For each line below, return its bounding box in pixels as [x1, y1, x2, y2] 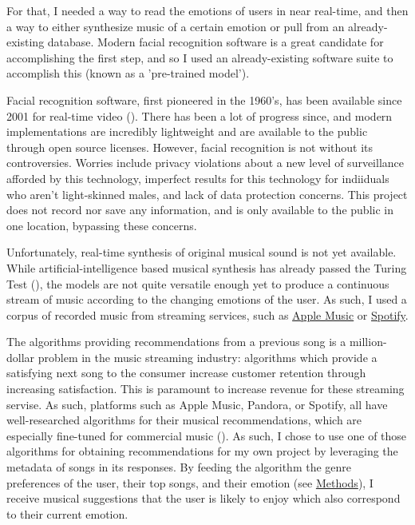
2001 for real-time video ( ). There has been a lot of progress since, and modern [6, 107, 393, 124]
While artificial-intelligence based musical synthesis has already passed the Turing [6, 259, 407, 276]
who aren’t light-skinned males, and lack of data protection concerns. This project [6, 185, 408, 202]
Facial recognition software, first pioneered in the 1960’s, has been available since [6, 91, 402, 108]
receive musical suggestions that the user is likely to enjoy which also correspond [6, 490, 401, 507]
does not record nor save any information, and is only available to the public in [6, 201, 393, 218]
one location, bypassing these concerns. [6, 217, 197, 233]
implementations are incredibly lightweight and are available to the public [6, 123, 368, 140]
